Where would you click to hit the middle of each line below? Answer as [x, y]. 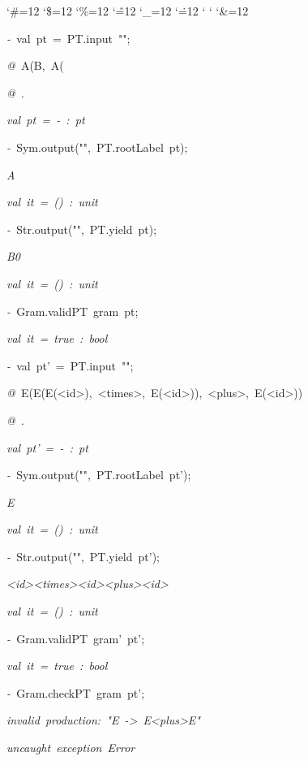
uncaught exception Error [71, 748]
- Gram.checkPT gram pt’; [76, 692]
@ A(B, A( [35, 65]
